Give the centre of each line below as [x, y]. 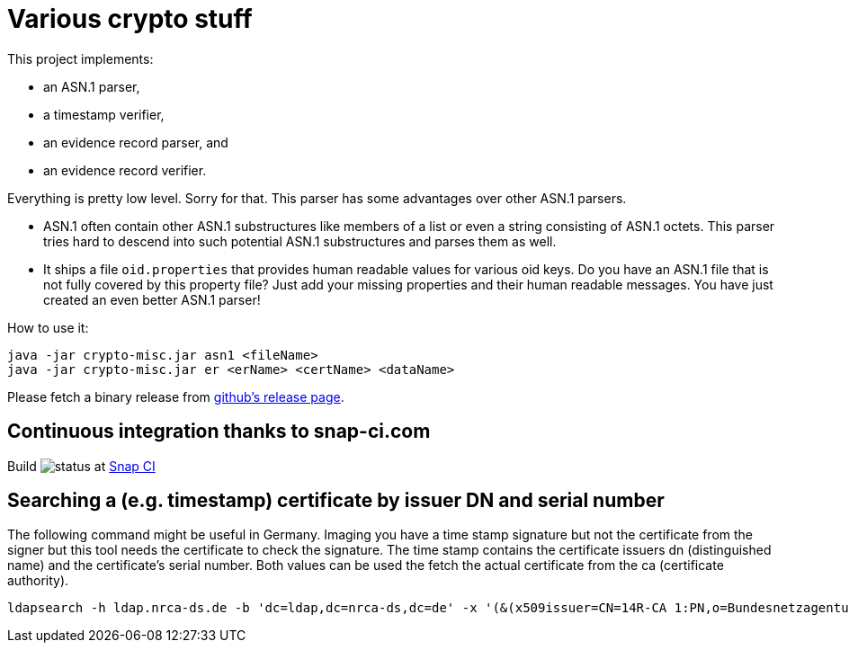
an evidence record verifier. [125, 170]
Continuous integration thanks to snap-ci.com [219, 432]
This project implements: [80, 58]
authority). [38, 581]
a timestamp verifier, [104, 114]
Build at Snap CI [81, 466]
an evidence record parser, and [136, 142]
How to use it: [48, 327]
